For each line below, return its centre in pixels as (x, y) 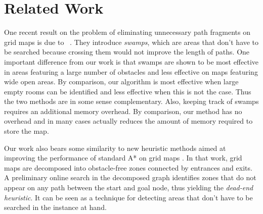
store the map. (27, 131)
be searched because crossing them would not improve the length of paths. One (127, 52)
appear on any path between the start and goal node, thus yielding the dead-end (129, 188)
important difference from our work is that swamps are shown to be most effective (131, 61)
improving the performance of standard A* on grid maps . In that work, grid (123, 158)
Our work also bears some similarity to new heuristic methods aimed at (115, 148)
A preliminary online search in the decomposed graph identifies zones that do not (130, 177)
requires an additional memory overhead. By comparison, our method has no (123, 111)
